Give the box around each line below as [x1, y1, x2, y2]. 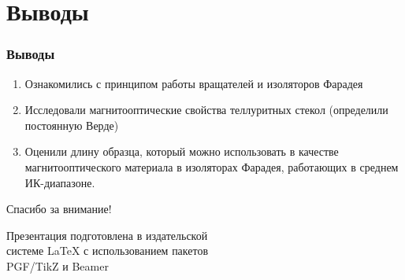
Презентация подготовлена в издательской [6, 227, 208, 243]
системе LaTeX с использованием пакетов [6, 242, 209, 259]
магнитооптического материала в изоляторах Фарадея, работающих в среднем [24, 158, 399, 175]
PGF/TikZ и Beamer [6, 257, 109, 274]
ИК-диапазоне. [24, 174, 95, 190]
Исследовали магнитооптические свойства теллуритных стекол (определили [24, 101, 388, 118]
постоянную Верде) [24, 116, 119, 133]
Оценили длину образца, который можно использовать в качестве [24, 143, 339, 160]
